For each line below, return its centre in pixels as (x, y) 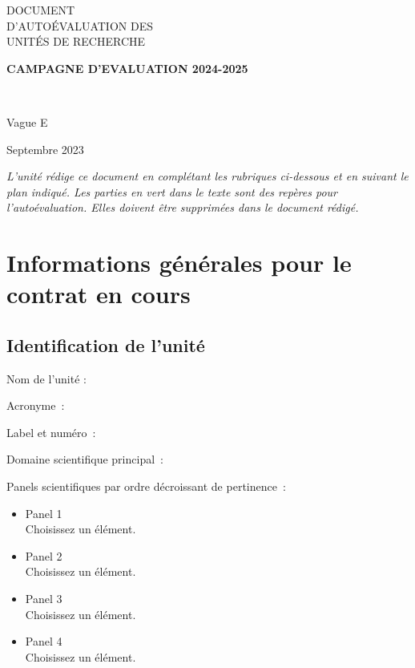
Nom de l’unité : (46, 378)
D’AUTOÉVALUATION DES (80, 25)
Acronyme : (36, 405)
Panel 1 (44, 513)
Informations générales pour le (179, 263)
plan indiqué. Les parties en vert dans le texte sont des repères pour (172, 191)
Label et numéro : (51, 432)
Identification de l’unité (106, 344)
